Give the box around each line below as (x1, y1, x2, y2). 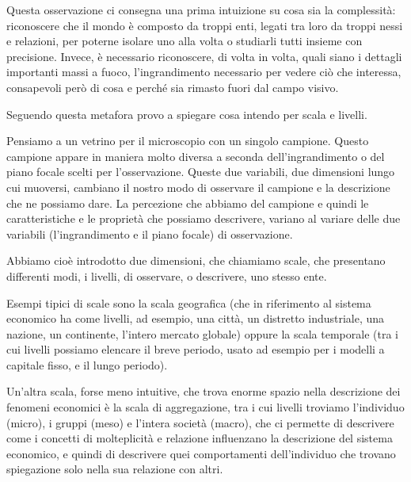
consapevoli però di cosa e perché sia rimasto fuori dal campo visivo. (6, 78, 339, 95)
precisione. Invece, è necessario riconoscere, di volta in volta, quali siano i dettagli (6, 48, 402, 64)
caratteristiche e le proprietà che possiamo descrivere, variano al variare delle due (6, 210, 401, 227)
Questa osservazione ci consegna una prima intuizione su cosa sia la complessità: (6, 2, 396, 17)
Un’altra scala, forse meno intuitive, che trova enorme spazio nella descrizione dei (6, 383, 401, 400)
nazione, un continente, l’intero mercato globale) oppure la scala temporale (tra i (6, 325, 398, 342)
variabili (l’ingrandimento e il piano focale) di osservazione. (6, 225, 293, 242)
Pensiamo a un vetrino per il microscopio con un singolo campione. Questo (6, 132, 369, 149)
